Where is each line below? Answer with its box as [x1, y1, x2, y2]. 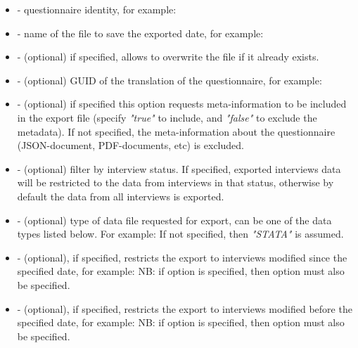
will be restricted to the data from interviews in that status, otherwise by [17, 175, 334, 190]
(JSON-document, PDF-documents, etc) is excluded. [17, 138, 244, 153]
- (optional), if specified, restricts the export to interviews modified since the [17, 250, 347, 264]
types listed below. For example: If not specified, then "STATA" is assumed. [17, 226, 344, 241]
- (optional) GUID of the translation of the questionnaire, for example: [17, 72, 322, 87]
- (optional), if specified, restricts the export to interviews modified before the [17, 301, 352, 316]
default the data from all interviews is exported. [17, 188, 224, 203]
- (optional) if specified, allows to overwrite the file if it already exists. [17, 49, 319, 64]
